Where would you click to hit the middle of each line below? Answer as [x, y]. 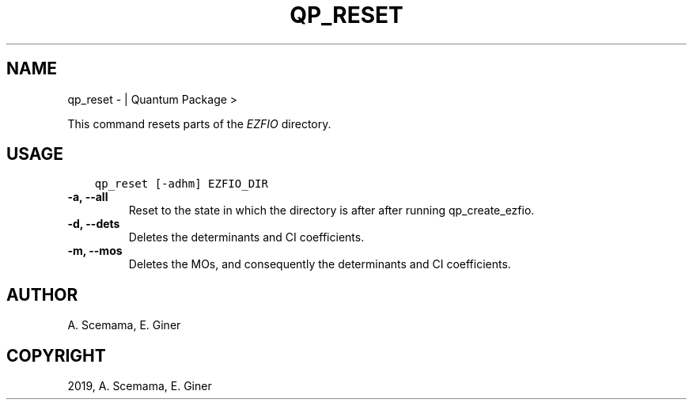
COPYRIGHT [56, 355]
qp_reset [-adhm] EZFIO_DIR [181, 184]
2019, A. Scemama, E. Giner [140, 386]
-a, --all [88, 197]
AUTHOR [42, 294]
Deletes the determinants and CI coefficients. [246, 237]
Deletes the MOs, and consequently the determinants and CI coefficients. [320, 264]
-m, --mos [95, 251]
